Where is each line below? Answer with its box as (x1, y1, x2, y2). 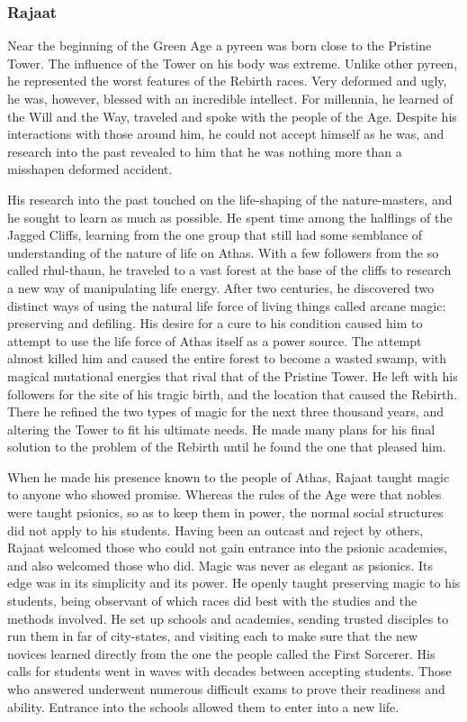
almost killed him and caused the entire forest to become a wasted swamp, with (7, 349, 447, 368)
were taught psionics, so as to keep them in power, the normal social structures (7, 503, 444, 522)
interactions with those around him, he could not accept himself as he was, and (7, 124, 445, 143)
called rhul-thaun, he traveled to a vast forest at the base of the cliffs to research (7, 260, 452, 279)
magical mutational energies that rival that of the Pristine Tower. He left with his (7, 366, 458, 385)
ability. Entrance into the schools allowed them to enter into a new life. (7, 697, 400, 716)
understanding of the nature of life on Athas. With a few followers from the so (7, 242, 439, 261)
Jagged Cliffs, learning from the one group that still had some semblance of (7, 225, 423, 244)
